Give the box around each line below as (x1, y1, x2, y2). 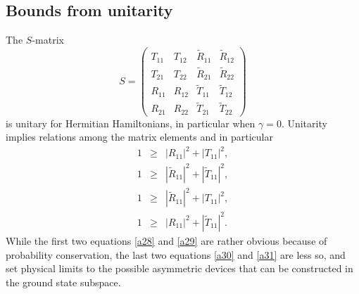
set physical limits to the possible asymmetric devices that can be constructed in (6, 261, 353, 276)
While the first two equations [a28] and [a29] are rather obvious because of (6, 233, 327, 248)
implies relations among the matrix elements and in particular (6, 129, 273, 144)
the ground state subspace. (6, 274, 121, 289)
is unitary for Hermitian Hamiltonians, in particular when (6, 115, 256, 130)
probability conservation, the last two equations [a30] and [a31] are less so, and (6, 247, 346, 262)
